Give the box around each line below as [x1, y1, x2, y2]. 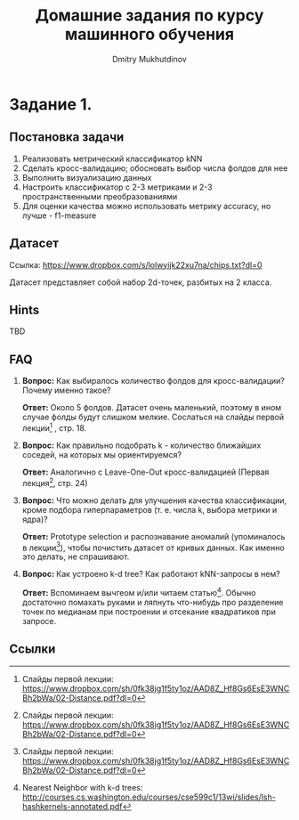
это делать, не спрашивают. [21, 551, 130, 562]
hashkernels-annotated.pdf [21, 800, 123, 811]
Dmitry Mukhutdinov [112, 53, 187, 64]
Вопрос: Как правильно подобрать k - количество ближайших [21, 440, 262, 451]
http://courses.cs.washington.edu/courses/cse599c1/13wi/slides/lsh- [21, 792, 276, 802]
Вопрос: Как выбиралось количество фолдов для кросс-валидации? [21, 376, 285, 386]
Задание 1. [9, 94, 93, 114]
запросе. [21, 615, 56, 626]
